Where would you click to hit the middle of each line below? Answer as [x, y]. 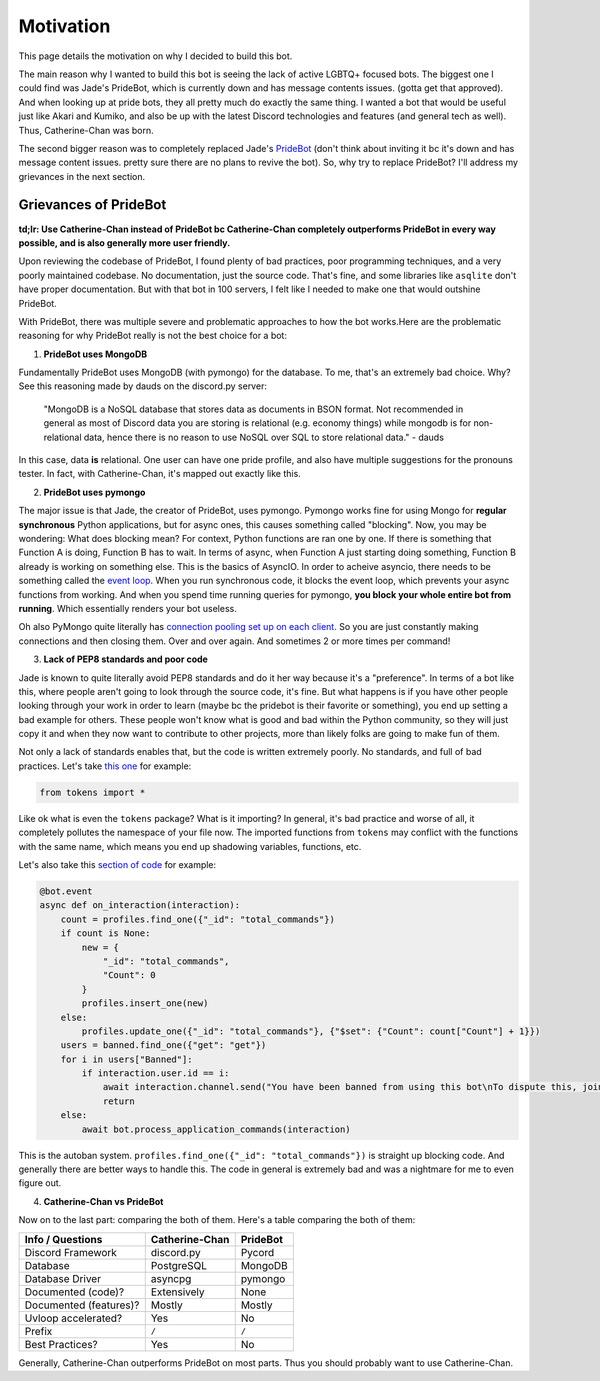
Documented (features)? [82, 1305]
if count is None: [105, 933]
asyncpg [171, 1278]
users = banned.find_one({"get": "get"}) [163, 1045]
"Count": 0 [129, 975]
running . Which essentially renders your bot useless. [127, 608]
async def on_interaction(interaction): [139, 905]
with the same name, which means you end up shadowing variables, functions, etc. [190, 846]
